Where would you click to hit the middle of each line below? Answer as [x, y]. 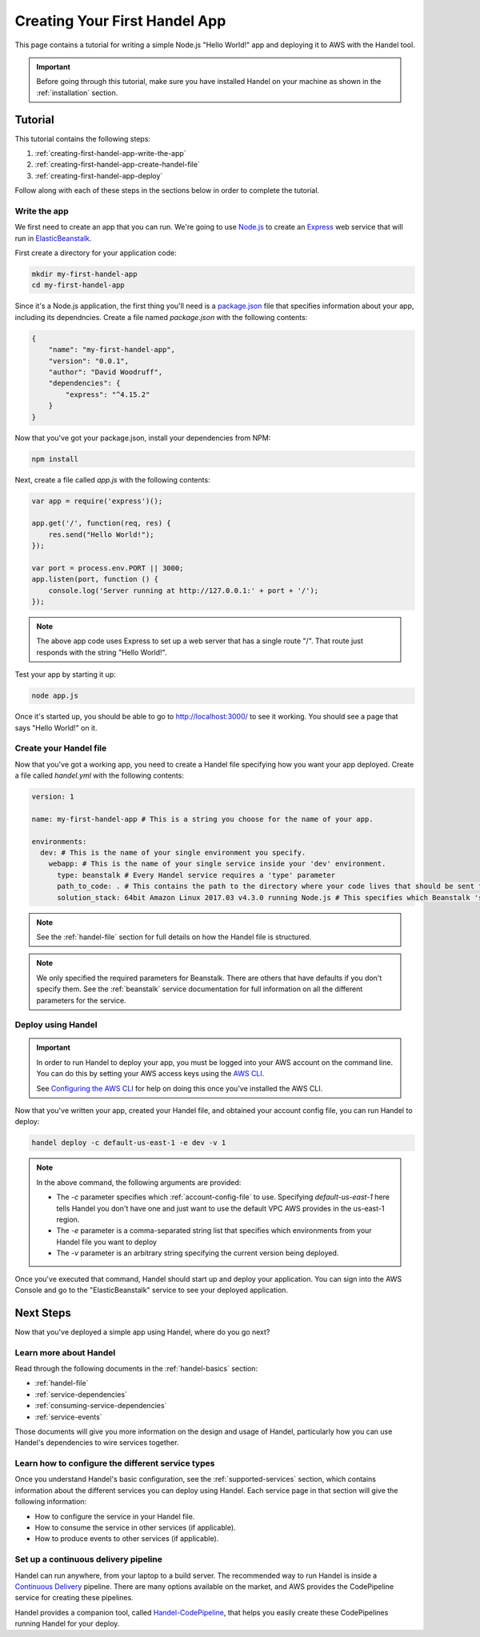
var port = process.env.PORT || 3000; [108, 568]
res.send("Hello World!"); [102, 534]
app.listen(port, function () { [95, 579]
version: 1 [53, 797]
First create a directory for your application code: [96, 253]
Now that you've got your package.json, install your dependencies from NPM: [143, 438]
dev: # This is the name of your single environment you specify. [173, 853]
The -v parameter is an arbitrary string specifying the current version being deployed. [198, 1253]
